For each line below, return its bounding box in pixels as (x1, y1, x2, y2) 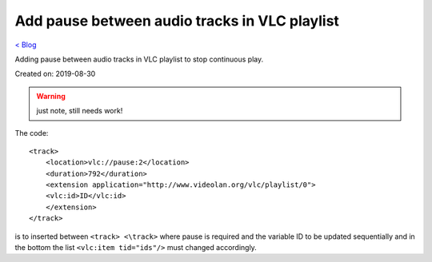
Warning (36, 91, 66, 101)
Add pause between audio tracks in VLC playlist (14, 12, 340, 30)
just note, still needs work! (36, 106, 123, 116)
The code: (14, 128, 49, 137)
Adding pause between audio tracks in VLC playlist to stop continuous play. (14, 54, 264, 64)
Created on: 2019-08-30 (14, 69, 96, 79)
